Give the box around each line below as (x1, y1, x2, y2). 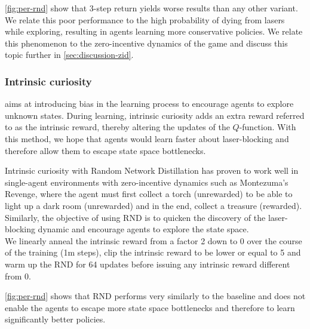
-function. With (239, 121, 296, 133)
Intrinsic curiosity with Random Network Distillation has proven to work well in (5, 164, 299, 177)
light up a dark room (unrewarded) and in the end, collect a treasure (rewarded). (5, 199, 302, 211)
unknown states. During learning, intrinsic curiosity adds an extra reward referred (5, 109, 305, 121)
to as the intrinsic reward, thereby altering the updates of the (5, 121, 230, 133)
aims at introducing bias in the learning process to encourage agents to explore (5, 97, 294, 110)
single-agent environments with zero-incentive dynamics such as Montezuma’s (5, 176, 288, 188)
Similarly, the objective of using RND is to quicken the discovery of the (5, 211, 266, 223)
